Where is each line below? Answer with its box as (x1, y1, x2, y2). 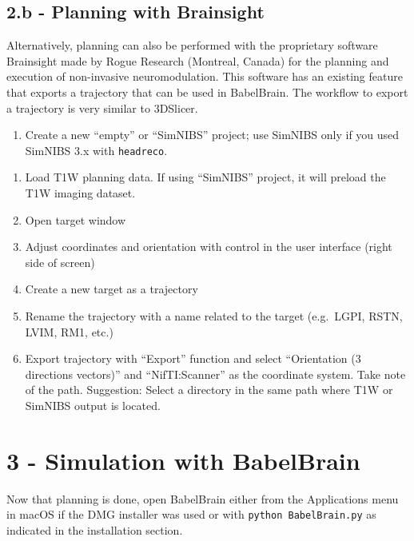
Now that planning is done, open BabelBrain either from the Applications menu (6, 490, 399, 507)
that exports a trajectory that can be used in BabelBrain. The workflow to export (6, 83, 408, 100)
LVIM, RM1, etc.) (25, 323, 113, 340)
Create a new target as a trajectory (25, 280, 198, 297)
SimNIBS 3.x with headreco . (25, 141, 168, 158)
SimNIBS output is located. (25, 396, 161, 413)
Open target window (25, 211, 126, 228)
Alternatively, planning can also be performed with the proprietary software (6, 37, 378, 54)
